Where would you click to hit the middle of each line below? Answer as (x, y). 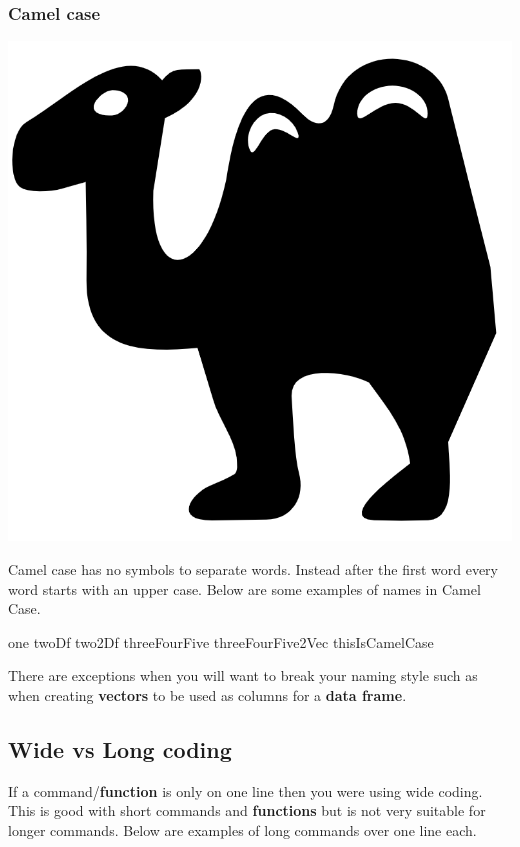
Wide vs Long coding (120, 748)
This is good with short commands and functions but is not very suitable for (247, 810)
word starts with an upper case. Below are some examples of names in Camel (244, 588)
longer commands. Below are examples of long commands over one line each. (242, 829)
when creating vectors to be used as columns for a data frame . (207, 694)
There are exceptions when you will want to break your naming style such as (243, 675)
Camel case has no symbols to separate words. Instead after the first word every (253, 568)
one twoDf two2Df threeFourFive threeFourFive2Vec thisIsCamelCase (221, 641)
